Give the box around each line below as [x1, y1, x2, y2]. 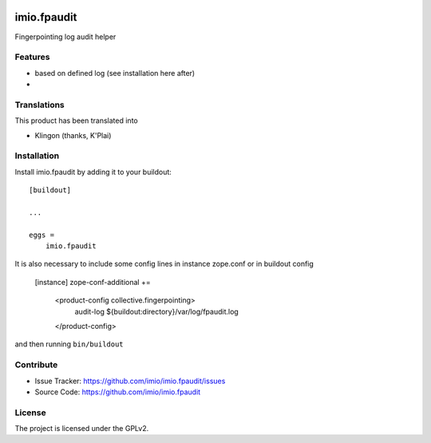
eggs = [29, 230, 55, 239]
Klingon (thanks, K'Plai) [34, 130, 112, 140]
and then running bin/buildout [14, 339, 124, 349]
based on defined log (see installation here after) [34, 68, 196, 77]
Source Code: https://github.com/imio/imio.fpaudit [34, 387, 201, 397]
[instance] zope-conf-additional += [34, 277, 151, 287]
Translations [14, 99, 65, 110]
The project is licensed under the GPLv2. [14, 424, 149, 433]
